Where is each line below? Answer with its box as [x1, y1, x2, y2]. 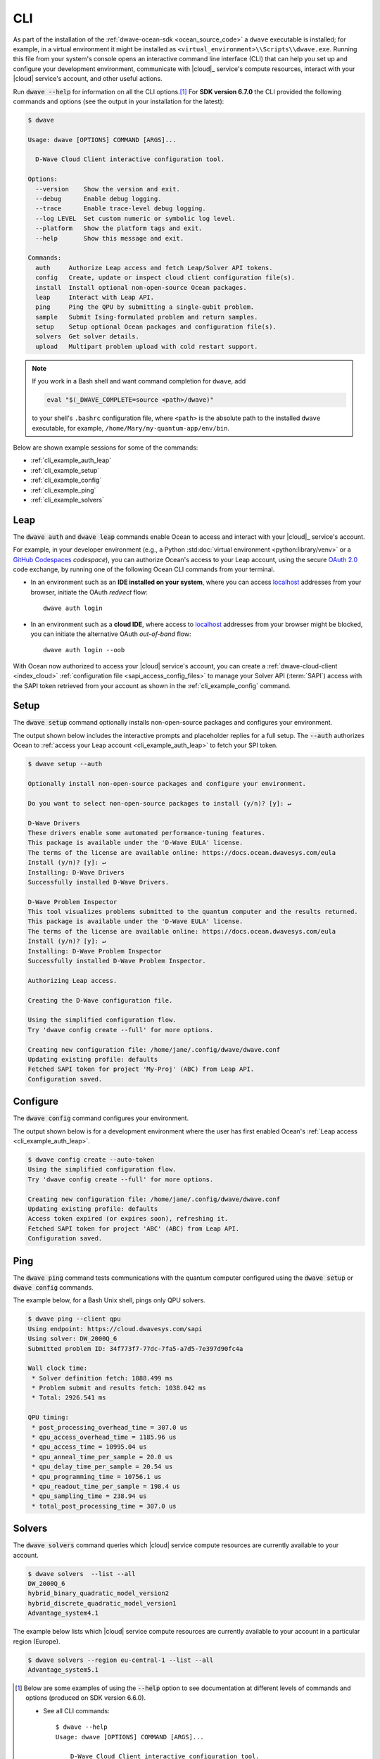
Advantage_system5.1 [27, 1665, 99, 1674]
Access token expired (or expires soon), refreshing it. [27, 1214, 229, 1223]
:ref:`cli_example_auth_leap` [30, 456, 112, 464]
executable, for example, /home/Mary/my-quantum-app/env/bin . [32, 424, 230, 432]
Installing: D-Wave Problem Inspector [27, 947, 162, 955]
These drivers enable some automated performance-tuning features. [27, 829, 266, 837]
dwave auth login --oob [43, 646, 125, 654]
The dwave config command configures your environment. [13, 1114, 189, 1122]
